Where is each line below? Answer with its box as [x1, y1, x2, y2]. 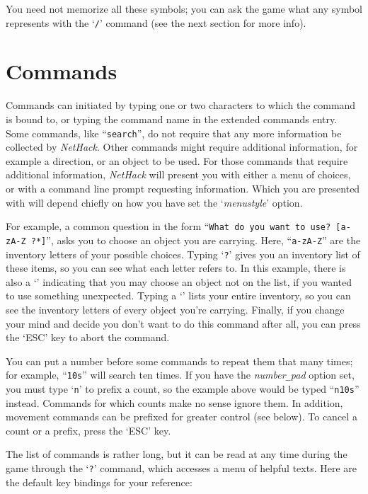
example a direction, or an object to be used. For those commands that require [6, 153, 348, 168]
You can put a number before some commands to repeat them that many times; [6, 353, 353, 368]
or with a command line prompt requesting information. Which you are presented [6, 181, 360, 195]
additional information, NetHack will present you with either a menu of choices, [6, 167, 351, 182]
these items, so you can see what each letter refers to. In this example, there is [6, 260, 346, 275]
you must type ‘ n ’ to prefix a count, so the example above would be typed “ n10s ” [6, 381, 360, 396]
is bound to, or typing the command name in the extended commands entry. [6, 111, 338, 126]
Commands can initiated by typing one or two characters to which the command [6, 98, 356, 113]
